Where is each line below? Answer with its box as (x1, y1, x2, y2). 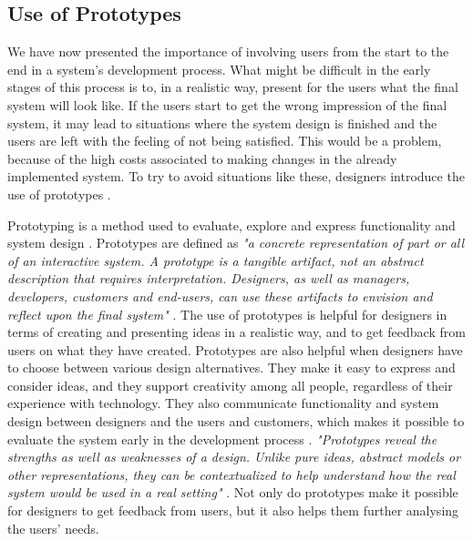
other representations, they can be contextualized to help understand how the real (7, 464, 456, 484)
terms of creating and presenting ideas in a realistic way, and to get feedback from (7, 322, 466, 342)
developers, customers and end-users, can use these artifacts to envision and (7, 286, 433, 305)
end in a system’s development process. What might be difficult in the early (7, 59, 431, 78)
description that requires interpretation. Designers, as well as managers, (7, 269, 410, 288)
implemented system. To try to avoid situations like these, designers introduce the (7, 167, 465, 186)
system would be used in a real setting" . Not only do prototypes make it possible (7, 483, 458, 502)
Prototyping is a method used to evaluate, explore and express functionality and (7, 215, 456, 234)
